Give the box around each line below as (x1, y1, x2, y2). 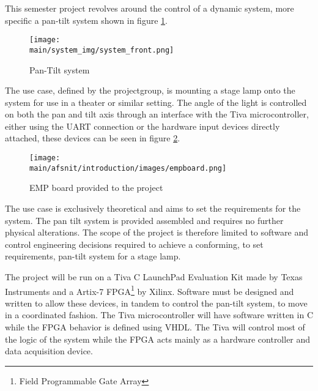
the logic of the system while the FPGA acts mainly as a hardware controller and (5, 332, 311, 345)
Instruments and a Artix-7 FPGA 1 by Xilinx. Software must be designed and (5, 283, 294, 297)
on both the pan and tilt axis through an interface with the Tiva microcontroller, (5, 108, 309, 121)
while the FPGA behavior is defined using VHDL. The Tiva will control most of (5, 320, 305, 333)
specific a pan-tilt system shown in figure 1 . (5, 13, 168, 26)
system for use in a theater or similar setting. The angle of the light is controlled (5, 95, 307, 108)
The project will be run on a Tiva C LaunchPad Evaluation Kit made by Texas (5, 270, 303, 283)
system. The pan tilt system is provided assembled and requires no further (5, 214, 284, 226)
